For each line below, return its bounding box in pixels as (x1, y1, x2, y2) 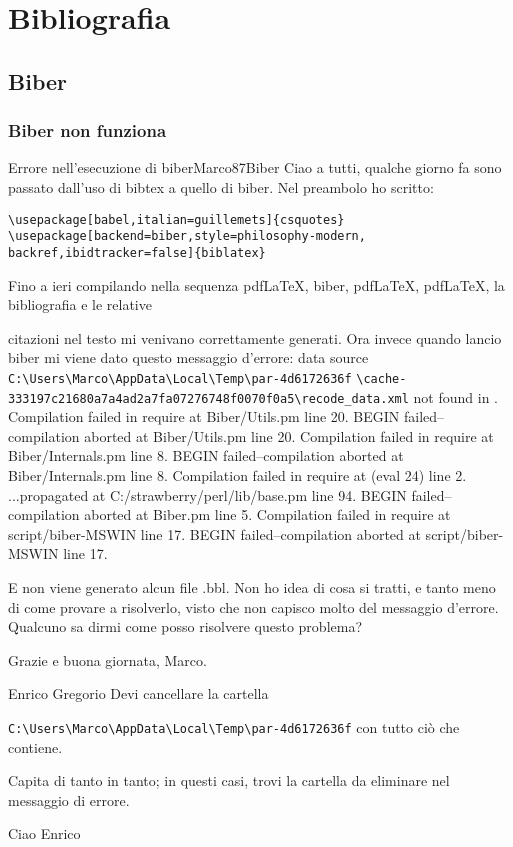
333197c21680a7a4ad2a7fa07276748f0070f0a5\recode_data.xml (8, 391, 409, 406)
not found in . (413, 386, 498, 407)
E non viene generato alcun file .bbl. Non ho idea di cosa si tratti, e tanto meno (8, 576, 496, 597)
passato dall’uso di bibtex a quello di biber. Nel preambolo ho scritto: (8, 176, 434, 197)
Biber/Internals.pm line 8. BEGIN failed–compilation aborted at (8, 445, 404, 466)
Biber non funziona (8, 118, 167, 143)
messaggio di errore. (8, 789, 130, 810)
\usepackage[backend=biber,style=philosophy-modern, (8, 229, 366, 244)
